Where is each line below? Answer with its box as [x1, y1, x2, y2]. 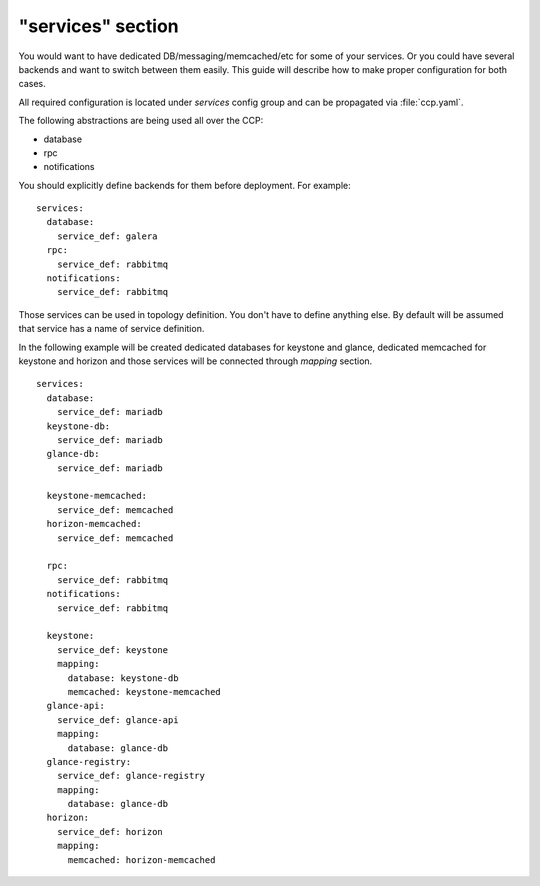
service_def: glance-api [56, 714, 179, 725]
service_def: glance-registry [56, 770, 205, 782]
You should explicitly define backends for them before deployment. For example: [18, 179, 351, 191]
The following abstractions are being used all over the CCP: [18, 115, 264, 127]
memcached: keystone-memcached [67, 686, 222, 697]
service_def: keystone [56, 644, 169, 655]
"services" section [18, 15, 179, 37]
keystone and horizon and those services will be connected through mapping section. [18, 355, 373, 367]
